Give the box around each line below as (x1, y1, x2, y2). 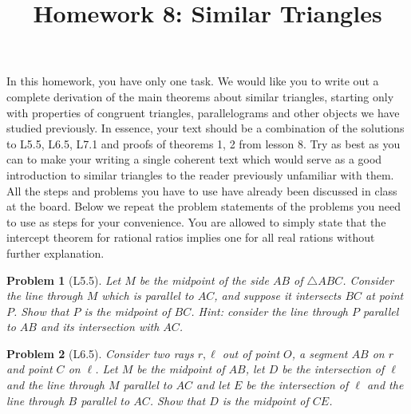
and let (196, 377, 230, 393)
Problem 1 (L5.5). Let (6, 271, 121, 288)
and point (6, 361, 53, 377)
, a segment (291, 345, 348, 361)
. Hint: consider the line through (191, 302, 349, 319)
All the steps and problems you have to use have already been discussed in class (6, 182, 397, 199)
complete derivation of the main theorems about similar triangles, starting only (6, 88, 394, 104)
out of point (222, 345, 280, 361)
